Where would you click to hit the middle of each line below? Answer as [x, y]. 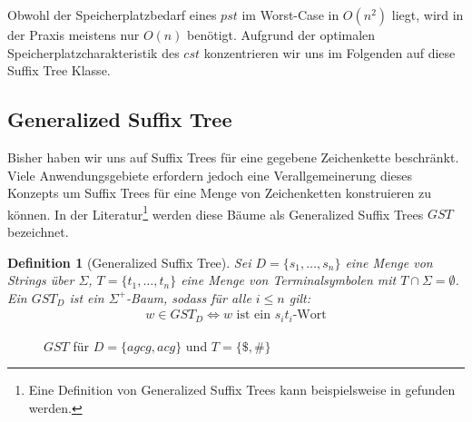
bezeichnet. [38, 232]
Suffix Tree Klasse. [59, 70]
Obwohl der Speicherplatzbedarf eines [112, 15]
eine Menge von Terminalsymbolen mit [289, 280]
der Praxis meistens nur [74, 34]
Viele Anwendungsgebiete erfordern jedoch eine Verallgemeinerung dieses [210, 175]
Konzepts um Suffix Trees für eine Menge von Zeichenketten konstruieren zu [220, 193]
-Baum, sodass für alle [189, 297]
